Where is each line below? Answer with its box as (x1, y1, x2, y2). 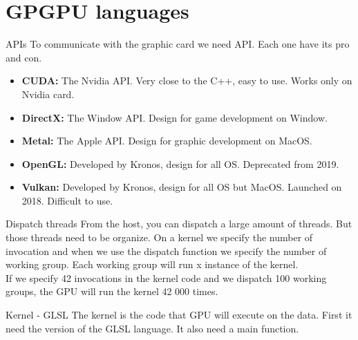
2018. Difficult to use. (21, 193, 113, 207)
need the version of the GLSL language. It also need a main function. (6, 321, 299, 335)
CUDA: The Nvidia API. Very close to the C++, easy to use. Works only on (21, 73, 352, 88)
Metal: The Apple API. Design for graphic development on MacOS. (21, 133, 312, 148)
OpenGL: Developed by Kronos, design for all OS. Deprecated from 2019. (21, 156, 339, 171)
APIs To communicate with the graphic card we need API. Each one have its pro (6, 37, 350, 51)
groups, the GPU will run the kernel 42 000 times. (6, 284, 218, 299)
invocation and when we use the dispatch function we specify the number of (6, 243, 327, 258)
